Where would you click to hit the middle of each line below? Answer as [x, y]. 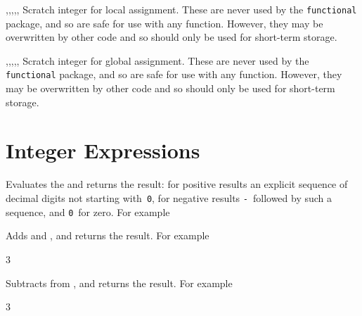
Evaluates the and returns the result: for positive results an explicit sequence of [177, 184]
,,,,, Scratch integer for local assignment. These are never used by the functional [181, 9]
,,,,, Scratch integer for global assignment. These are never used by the [157, 60]
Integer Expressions [103, 150]
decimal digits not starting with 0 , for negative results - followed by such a [169, 198]
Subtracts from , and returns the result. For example [119, 283]
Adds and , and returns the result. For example [108, 235]
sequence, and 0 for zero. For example [88, 211]
